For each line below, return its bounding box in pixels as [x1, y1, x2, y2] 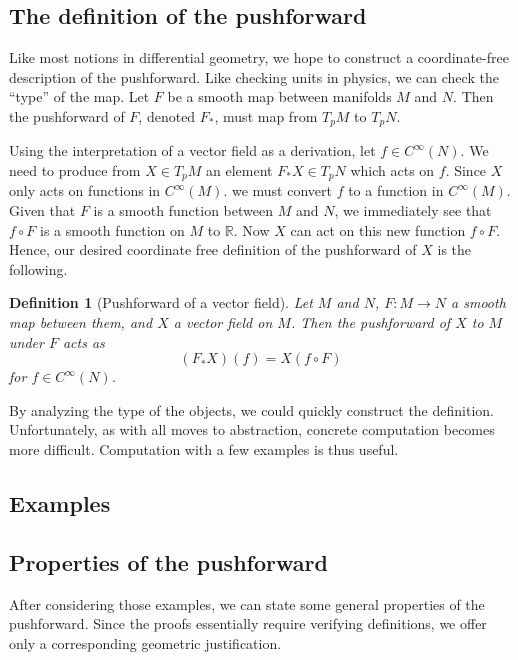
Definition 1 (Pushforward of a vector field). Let [9, 292, 313, 313]
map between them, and [9, 312, 153, 333]
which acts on [350, 160, 435, 181]
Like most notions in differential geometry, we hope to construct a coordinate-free [9, 47, 509, 68]
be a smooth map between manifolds [167, 86, 392, 107]
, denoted [138, 105, 196, 126]
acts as [62, 331, 105, 352]
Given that [9, 200, 76, 221]
